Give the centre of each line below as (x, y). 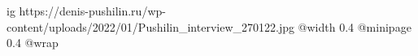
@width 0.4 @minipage (355, 26)
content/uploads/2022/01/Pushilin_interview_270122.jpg (150, 26)
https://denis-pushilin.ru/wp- (92, 11)
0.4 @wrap (33, 43)
